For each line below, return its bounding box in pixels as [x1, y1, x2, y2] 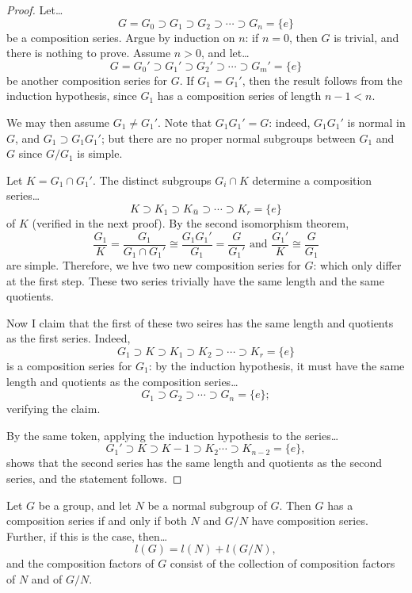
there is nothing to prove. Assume [6, 44, 171, 61]
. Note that [158, 113, 212, 130]
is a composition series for [6, 358, 132, 374]
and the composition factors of [6, 555, 154, 572]
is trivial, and [334, 29, 399, 45]
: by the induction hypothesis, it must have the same [148, 358, 405, 374]
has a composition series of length [157, 87, 322, 104]
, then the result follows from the [242, 71, 402, 88]
